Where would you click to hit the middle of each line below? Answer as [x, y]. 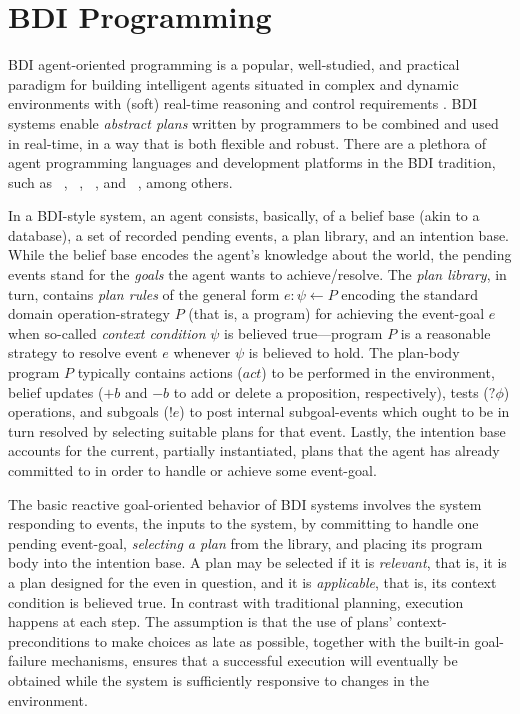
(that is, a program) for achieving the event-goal [336, 313]
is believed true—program [303, 332]
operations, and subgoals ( [88, 411]
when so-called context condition [107, 332]
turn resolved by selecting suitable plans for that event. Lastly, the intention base [257, 430]
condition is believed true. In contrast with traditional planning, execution [236, 601]
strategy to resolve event [83, 352]
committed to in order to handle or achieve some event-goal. [192, 470]
